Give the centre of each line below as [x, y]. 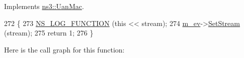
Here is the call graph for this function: [64, 49]
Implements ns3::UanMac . [44, 6]
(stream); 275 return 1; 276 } [49, 33]
